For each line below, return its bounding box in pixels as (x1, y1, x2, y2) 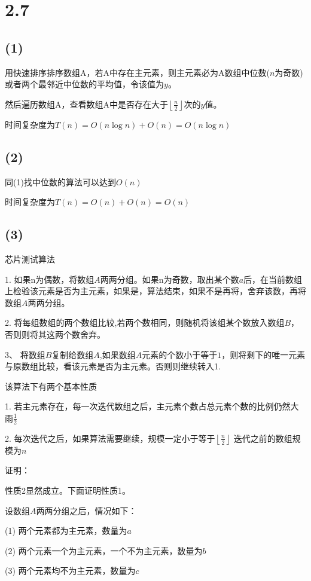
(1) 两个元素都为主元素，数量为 (5, 524, 127, 537)
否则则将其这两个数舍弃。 (5, 328, 105, 340)
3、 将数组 (5, 348, 45, 360)
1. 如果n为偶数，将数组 (5, 273, 94, 285)
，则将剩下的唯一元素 (221, 348, 306, 360)
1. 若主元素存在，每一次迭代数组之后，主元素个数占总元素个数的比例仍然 (5, 400, 291, 412)
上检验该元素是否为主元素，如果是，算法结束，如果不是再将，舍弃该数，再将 (5, 285, 306, 297)
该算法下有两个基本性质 (5, 380, 97, 392)
